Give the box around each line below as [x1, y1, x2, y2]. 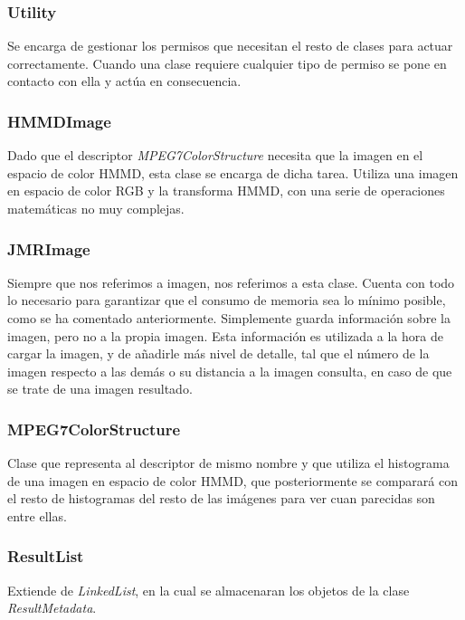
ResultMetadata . [7, 598, 97, 617]
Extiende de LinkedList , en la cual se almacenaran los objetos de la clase [7, 580, 410, 599]
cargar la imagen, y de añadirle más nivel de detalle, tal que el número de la [7, 344, 430, 363]
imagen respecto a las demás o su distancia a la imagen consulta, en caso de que [7, 361, 452, 380]
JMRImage [7, 237, 90, 260]
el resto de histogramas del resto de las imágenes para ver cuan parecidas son [7, 489, 435, 508]
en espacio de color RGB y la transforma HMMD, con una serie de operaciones [7, 181, 445, 200]
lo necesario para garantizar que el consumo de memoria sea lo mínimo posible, [7, 291, 446, 310]
